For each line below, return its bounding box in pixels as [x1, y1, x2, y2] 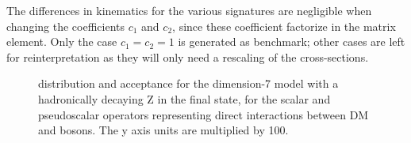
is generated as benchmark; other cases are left [178, 33, 405, 50]
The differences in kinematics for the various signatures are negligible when [6, 2, 372, 18]
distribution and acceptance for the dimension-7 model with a [38, 75, 339, 92]
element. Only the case [6, 33, 117, 50]
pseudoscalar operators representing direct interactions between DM [38, 106, 369, 122]
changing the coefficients [6, 17, 125, 34]
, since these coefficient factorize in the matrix [172, 17, 396, 34]
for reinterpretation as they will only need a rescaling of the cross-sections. [6, 48, 369, 65]
